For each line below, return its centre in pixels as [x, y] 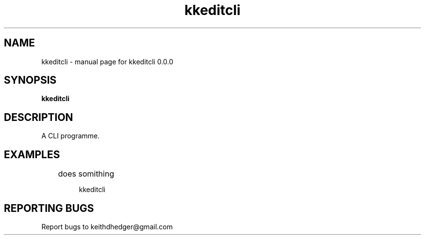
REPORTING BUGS [49, 208]
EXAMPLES [32, 154]
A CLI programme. [71, 136]
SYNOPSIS [30, 80]
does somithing [86, 174]
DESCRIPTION [39, 117]
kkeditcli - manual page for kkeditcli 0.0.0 [107, 61]
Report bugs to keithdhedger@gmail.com [107, 226]
